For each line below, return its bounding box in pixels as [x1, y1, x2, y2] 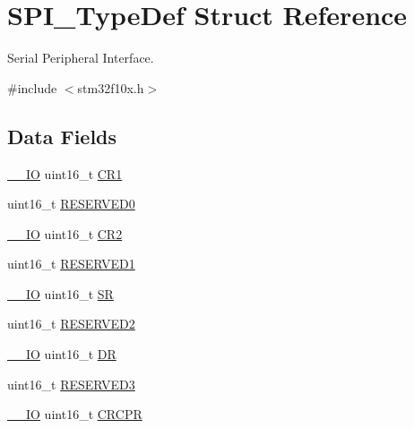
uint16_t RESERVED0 [7, 194, 135, 213]
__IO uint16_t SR [7, 284, 114, 303]
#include [7, 78, 57, 97]
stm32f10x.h [77, 78, 144, 97]
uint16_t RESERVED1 [7, 254, 135, 273]
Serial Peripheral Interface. [7, 48, 154, 67]
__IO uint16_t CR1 [7, 164, 123, 183]
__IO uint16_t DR [7, 345, 116, 364]
